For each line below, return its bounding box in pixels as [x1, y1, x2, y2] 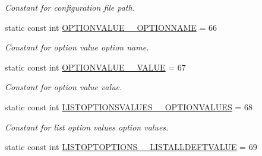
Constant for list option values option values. [5, 120, 169, 133]
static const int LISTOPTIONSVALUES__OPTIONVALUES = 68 [5, 100, 252, 113]
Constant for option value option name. [5, 41, 149, 53]
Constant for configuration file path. [5, 1, 135, 13]
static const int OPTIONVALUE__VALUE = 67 [5, 61, 186, 73]
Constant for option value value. [5, 81, 122, 93]
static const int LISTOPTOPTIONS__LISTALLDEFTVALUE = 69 [5, 141, 257, 153]
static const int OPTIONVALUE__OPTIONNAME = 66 [5, 21, 217, 33]
